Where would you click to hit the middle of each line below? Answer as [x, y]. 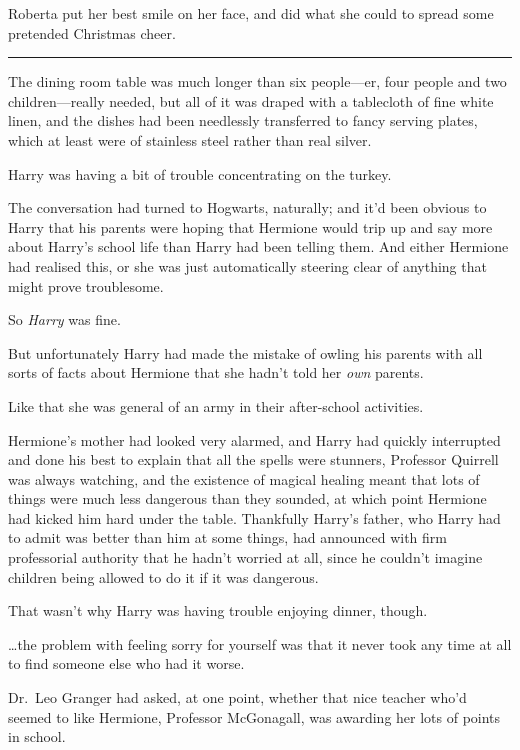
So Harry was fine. [64, 319]
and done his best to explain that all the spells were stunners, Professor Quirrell [253, 459]
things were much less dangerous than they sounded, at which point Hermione [247, 498]
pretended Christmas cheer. [92, 32]
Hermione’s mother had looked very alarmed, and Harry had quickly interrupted [254, 439]
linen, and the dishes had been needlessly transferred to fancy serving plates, [243, 120]
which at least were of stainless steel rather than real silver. [190, 139]
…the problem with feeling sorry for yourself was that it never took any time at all [260, 643]
